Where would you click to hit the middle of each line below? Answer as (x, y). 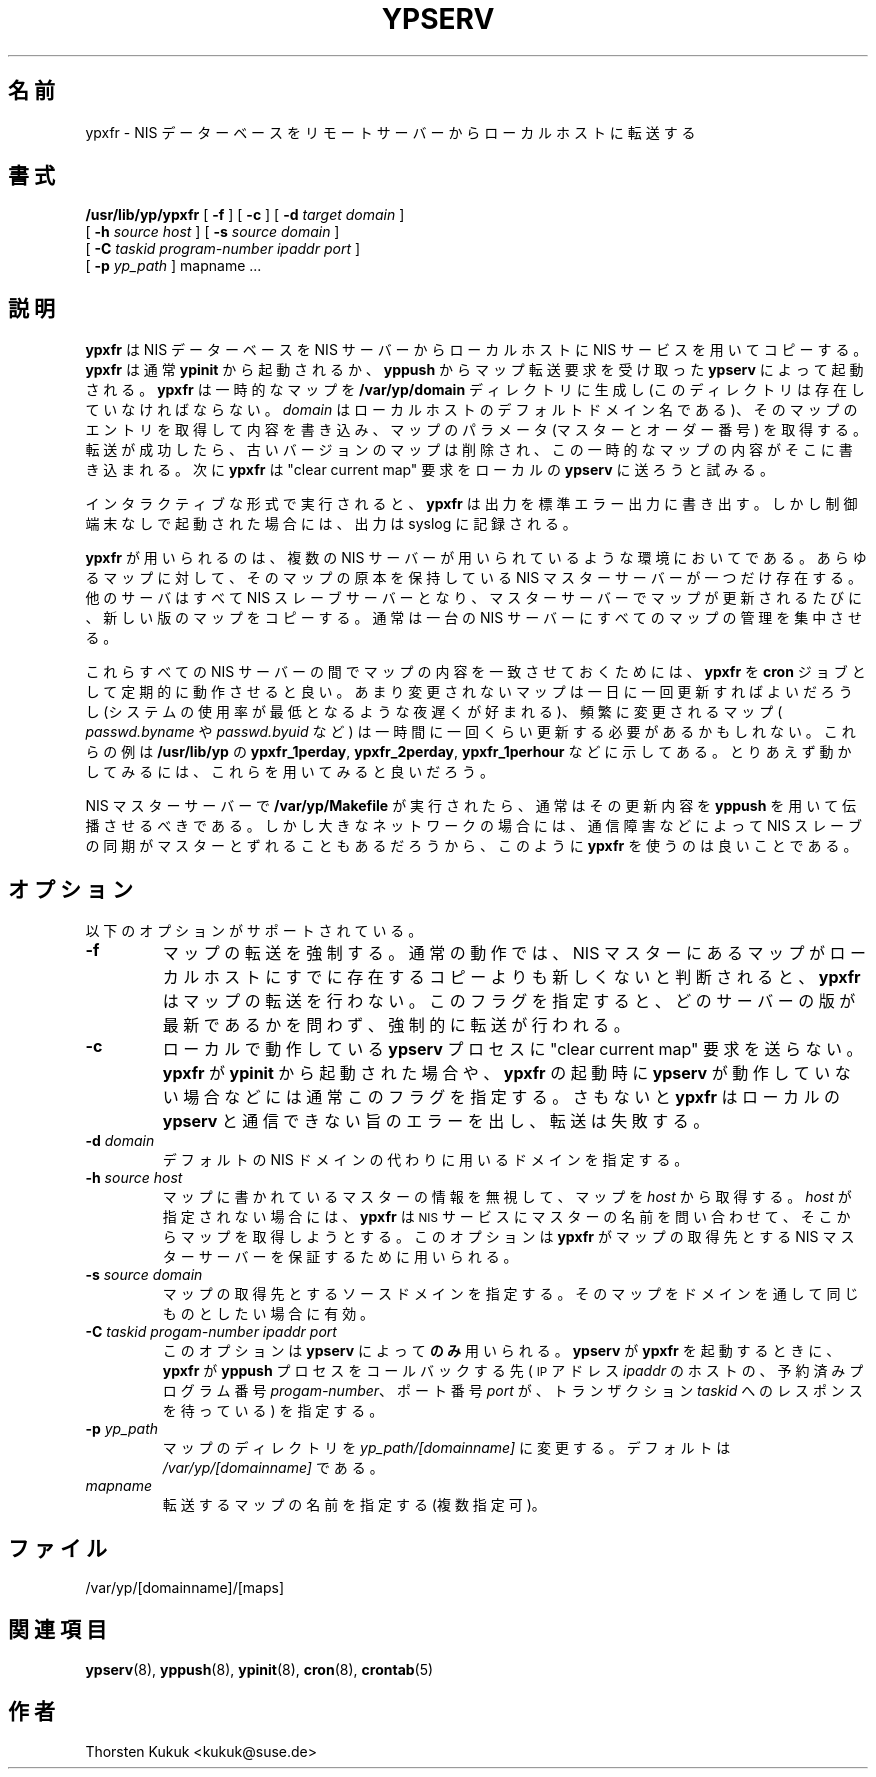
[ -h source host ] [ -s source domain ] (212, 232)
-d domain (120, 1141)
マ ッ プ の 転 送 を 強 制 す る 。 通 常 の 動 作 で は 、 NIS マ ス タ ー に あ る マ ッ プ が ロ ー (514, 953)
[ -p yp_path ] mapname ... (173, 266)
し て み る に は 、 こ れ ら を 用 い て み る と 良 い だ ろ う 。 (290, 772)
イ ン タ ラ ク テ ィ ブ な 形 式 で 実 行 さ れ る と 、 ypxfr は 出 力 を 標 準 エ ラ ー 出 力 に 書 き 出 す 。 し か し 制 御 (471, 504)
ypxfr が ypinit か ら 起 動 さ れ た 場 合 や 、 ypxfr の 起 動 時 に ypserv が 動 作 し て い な (506, 1073)
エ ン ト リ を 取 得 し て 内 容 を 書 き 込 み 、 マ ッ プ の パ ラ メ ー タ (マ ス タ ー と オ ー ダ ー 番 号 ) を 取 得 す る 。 (476, 430)
